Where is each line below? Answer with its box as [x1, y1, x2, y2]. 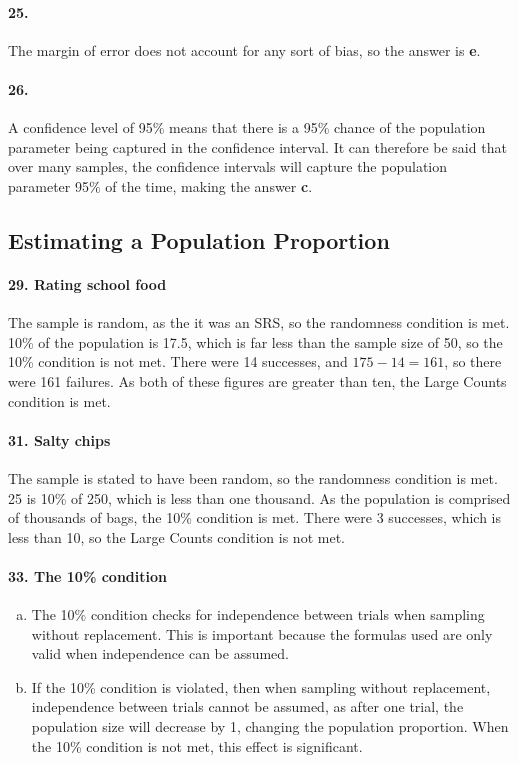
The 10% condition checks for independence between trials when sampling [31, 604, 485, 625]
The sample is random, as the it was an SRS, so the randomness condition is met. [8, 312, 510, 333]
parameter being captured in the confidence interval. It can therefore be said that [8, 136, 507, 157]
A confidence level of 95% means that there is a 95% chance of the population [8, 117, 486, 138]
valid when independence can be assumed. [31, 643, 290, 664]
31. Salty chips [8, 429, 111, 450]
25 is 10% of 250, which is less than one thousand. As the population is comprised [8, 487, 511, 508]
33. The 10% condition [8, 565, 167, 586]
